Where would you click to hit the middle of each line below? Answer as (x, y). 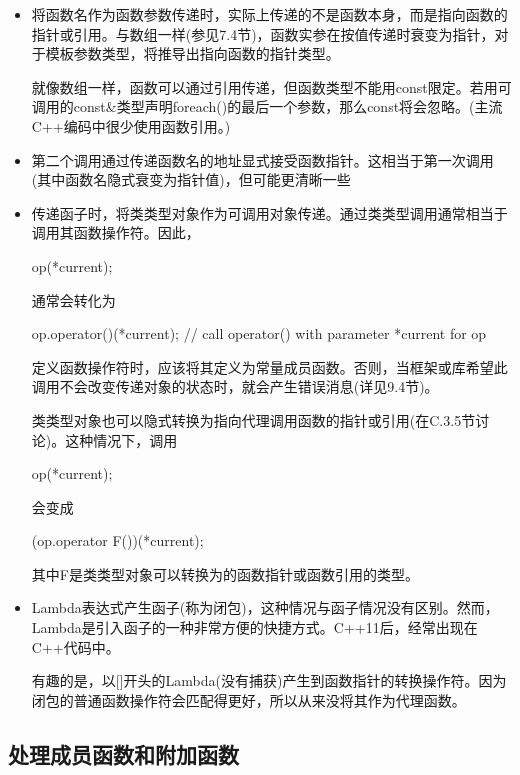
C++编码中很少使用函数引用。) (131, 125)
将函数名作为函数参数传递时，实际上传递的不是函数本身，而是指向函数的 (269, 14)
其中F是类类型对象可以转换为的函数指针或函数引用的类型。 (225, 573)
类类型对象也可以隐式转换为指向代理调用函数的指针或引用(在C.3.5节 (253, 419)
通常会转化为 (73, 299)
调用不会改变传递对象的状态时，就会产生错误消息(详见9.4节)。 (235, 386)
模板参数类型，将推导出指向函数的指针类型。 (192, 53)
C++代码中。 (75, 646)
